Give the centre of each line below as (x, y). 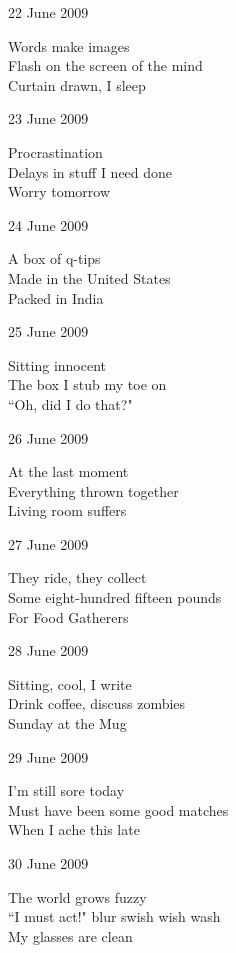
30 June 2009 (48, 863)
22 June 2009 (48, 12)
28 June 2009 (48, 650)
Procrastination (55, 151)
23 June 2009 (48, 118)
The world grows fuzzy (77, 896)
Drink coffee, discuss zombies (97, 703)
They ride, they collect (77, 577)
